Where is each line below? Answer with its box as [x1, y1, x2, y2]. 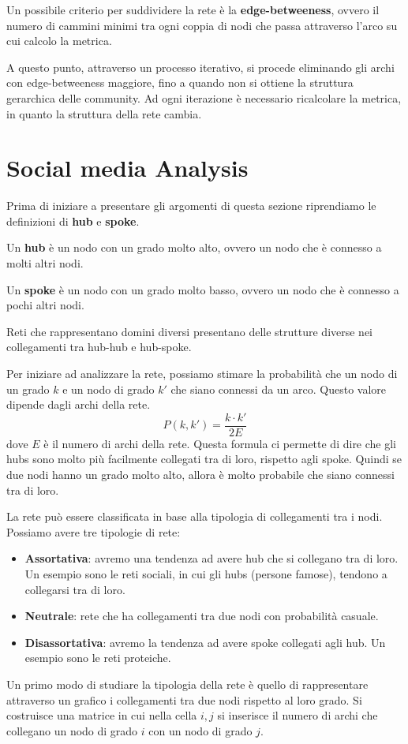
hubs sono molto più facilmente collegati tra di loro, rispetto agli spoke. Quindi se [6, 451, 402, 467]
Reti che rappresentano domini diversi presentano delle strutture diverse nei [6, 323, 373, 339]
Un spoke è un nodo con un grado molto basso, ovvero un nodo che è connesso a [6, 281, 399, 297]
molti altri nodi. [6, 255, 84, 271]
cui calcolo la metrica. [6, 32, 112, 49]
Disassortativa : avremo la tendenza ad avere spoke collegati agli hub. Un [24, 634, 386, 650]
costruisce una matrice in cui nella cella [6, 707, 197, 723]
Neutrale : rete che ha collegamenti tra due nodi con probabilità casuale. [24, 608, 379, 624]
